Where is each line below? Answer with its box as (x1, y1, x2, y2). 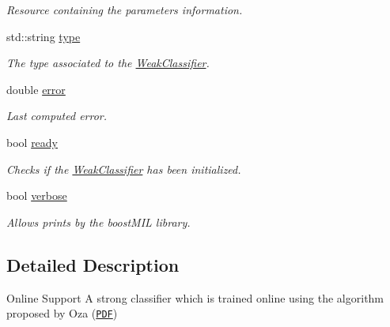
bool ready (6, 133, 59, 150)
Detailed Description (6, 252, 180, 276)
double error (6, 81, 66, 97)
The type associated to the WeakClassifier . (6, 54, 210, 71)
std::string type (6, 28, 81, 44)
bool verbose (6, 187, 67, 204)
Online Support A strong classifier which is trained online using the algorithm (6, 289, 384, 306)
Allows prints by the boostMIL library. (6, 213, 191, 230)
